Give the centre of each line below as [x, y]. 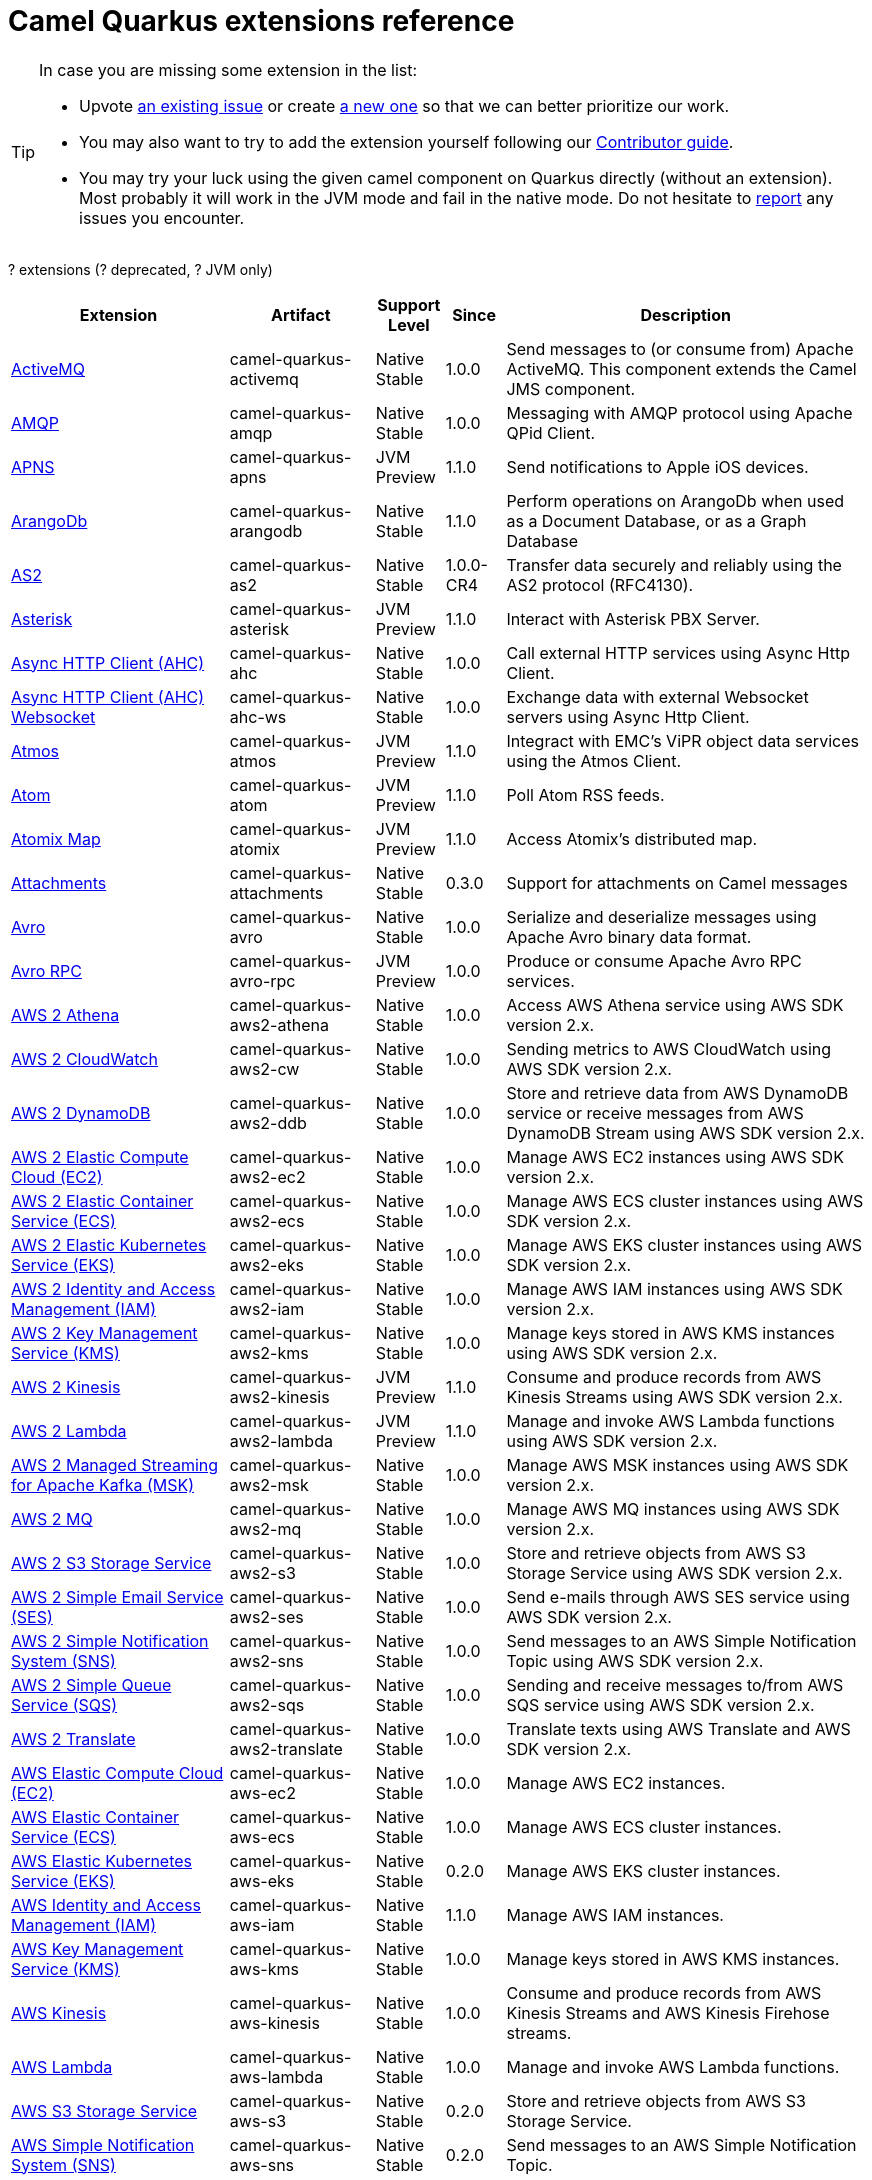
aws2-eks [267, 1264]
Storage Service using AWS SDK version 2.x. [674, 1572]
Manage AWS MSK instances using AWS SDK [677, 1464]
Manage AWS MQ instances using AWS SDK [673, 1508]
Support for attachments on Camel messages [677, 882]
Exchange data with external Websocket [657, 696]
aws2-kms [269, 1352]
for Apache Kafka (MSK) [103, 1484]
